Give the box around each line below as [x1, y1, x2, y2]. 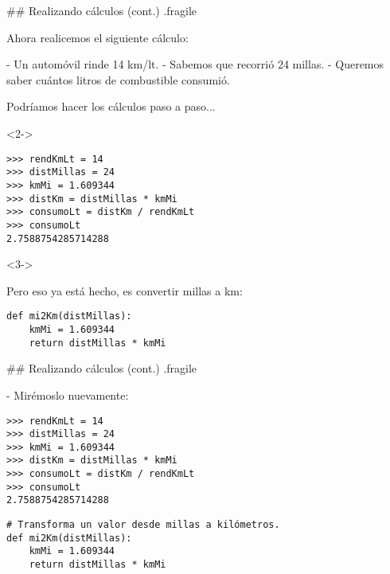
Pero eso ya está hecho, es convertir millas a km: [6, 282, 243, 299]
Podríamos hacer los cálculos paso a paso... [6, 98, 216, 115]
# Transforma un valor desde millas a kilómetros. [6, 519, 280, 531]
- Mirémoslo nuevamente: [6, 386, 129, 403]
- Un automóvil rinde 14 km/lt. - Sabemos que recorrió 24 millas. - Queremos [6, 56, 384, 72]
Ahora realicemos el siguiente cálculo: [6, 29, 189, 45]
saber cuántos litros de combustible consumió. [6, 71, 230, 88]
